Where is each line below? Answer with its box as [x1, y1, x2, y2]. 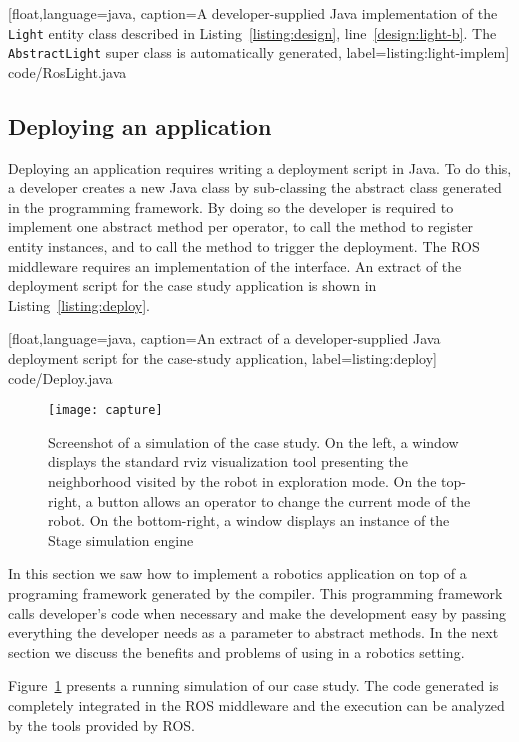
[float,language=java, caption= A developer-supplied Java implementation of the [8, 3, 498, 23]
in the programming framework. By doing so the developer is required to [8, 196, 454, 217]
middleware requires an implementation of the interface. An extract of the [8, 255, 462, 276]
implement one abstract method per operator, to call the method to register [8, 216, 474, 237]
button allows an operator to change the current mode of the [97, 490, 471, 511]
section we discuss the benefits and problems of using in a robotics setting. [8, 641, 465, 662]
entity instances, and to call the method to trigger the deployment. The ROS [8, 236, 480, 257]
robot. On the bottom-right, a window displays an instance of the [48, 510, 450, 531]
